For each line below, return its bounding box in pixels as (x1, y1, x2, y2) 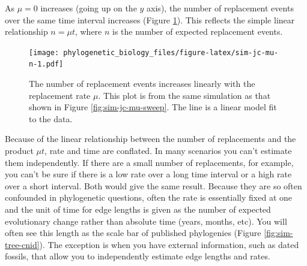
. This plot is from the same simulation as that (98, 89, 271, 101)
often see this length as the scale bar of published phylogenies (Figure (5, 226, 261, 239)
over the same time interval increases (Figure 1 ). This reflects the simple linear (5, 13, 295, 26)
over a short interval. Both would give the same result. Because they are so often (5, 179, 302, 192)
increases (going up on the (40, 2, 137, 14)
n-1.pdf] (29, 60, 64, 69)
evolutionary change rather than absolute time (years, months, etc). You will (5, 214, 287, 227)
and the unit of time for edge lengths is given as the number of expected (5, 203, 271, 216)
